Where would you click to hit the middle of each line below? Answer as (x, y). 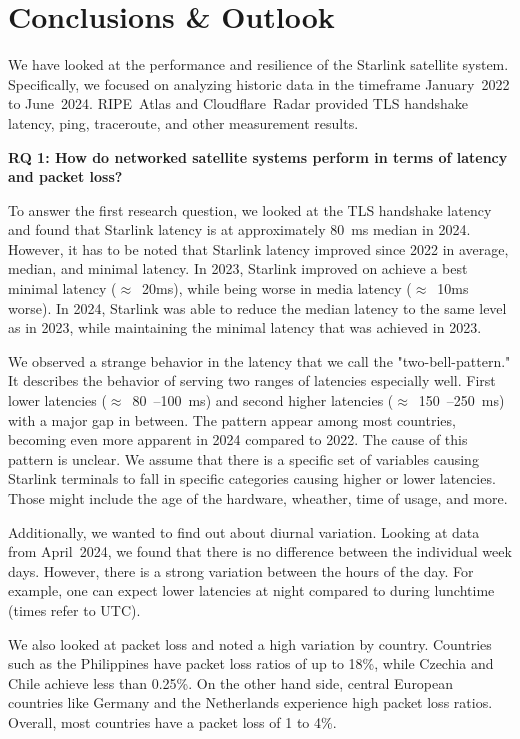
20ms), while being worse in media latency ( (277, 288)
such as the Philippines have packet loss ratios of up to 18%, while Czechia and (251, 663)
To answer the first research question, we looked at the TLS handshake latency (250, 209)
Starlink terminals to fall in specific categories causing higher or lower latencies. (252, 478)
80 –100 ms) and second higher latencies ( (263, 400)
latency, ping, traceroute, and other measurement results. (183, 122)
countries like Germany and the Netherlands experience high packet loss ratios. (250, 702)
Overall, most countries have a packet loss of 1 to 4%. (172, 721)
